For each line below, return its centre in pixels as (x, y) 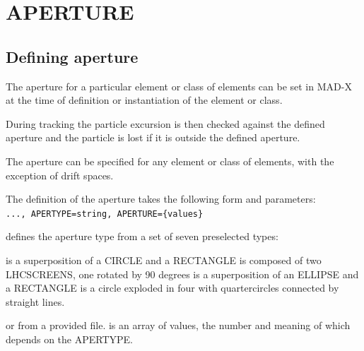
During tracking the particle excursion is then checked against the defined (165, 123)
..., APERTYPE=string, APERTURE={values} (105, 214)
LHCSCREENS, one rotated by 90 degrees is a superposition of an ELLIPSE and (182, 274)
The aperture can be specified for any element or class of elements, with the (170, 161)
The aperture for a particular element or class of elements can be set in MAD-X (179, 86)
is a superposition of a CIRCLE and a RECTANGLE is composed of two (164, 260)
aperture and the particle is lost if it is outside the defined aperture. (153, 137)
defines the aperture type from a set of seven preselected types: (142, 236)
